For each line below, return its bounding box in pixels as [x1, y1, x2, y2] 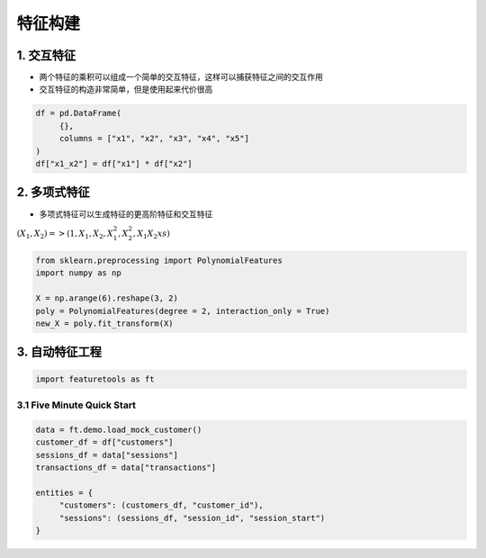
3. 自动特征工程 [16, 345, 103, 360]
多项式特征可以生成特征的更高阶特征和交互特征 [39, 208, 213, 220]
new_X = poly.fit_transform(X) [35, 319, 175, 328]
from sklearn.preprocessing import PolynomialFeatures [35, 256, 283, 265]
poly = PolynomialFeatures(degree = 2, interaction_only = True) [35, 306, 330, 316]
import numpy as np [35, 268, 121, 278]
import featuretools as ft [35, 373, 155, 384]
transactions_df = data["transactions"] [35, 462, 216, 472]
